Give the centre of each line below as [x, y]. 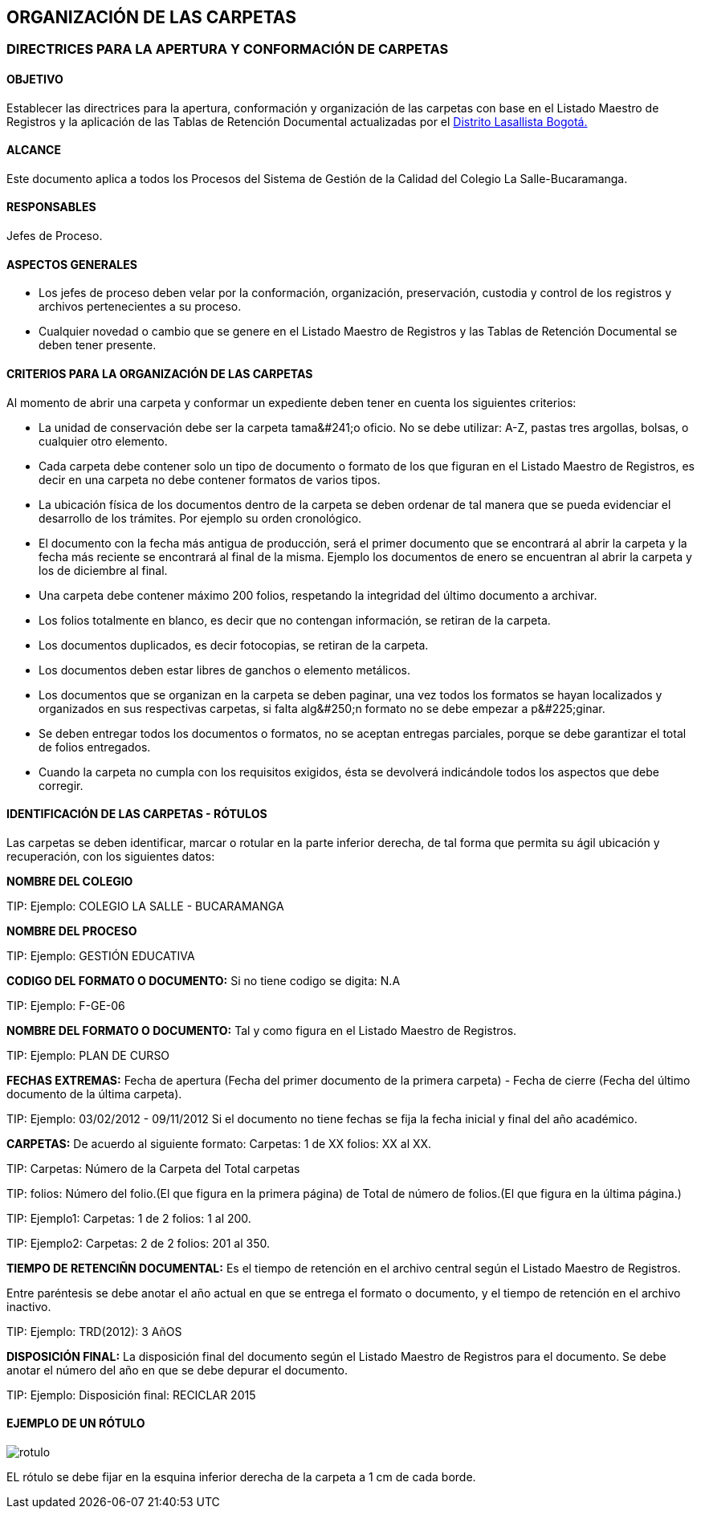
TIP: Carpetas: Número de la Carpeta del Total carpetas [153, 1168]
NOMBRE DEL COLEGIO [70, 881]
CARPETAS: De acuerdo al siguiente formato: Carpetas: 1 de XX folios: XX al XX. [219, 1143]
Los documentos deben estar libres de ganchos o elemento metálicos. [225, 670]
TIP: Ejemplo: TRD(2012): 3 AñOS [94, 1331]
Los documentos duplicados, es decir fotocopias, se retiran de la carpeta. [234, 645]
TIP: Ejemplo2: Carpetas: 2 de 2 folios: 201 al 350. [138, 1243]
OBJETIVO [35, 79]
